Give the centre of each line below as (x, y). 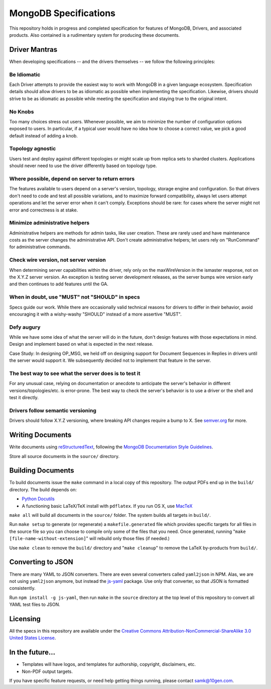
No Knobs (22, 112)
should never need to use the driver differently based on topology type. (83, 166)
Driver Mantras (33, 50)
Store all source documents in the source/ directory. (64, 456)
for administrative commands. (40, 247)
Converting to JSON (41, 562)
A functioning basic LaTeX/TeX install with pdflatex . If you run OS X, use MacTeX (107, 506)
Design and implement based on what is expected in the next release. (81, 344)
